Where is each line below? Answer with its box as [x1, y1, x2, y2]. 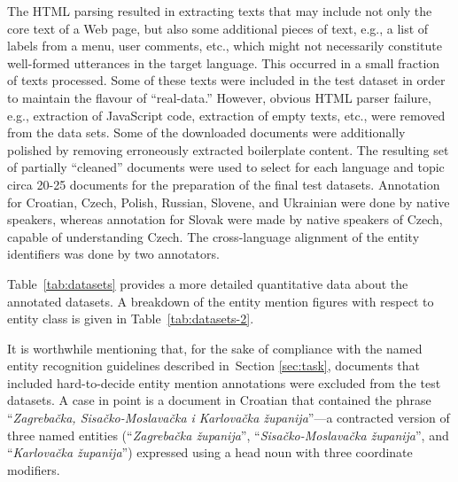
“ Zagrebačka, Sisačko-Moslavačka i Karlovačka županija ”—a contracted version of [7, 408, 450, 427]
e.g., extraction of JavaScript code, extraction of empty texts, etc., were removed [7, 105, 446, 124]
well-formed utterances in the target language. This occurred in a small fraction [7, 53, 440, 72]
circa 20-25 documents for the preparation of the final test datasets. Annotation [7, 175, 440, 193]
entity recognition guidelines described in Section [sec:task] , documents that [7, 356, 420, 375]
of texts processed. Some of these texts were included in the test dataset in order [7, 71, 446, 89]
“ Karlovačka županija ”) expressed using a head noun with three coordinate [7, 443, 413, 462]
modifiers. [7, 460, 60, 478]
